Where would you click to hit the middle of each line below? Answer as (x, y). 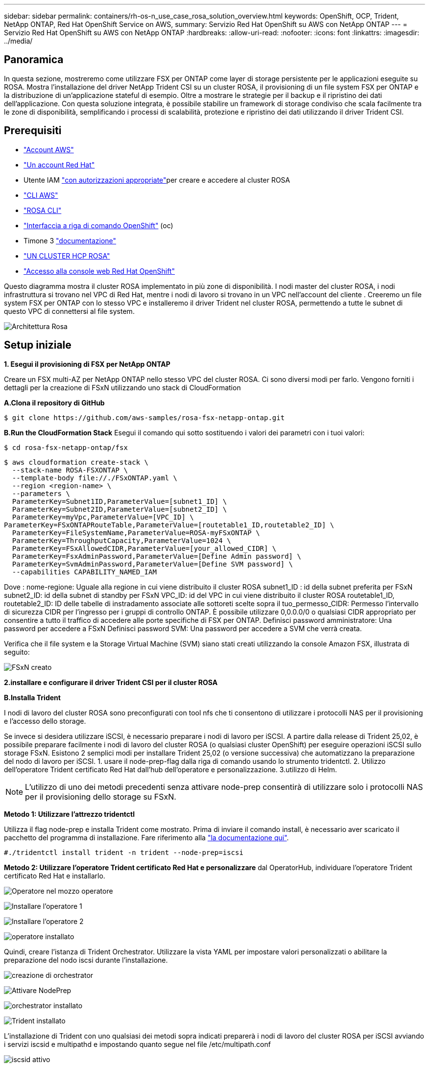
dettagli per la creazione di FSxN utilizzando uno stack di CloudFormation (122, 387)
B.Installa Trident (32, 697)
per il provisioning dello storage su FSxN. (101, 796)
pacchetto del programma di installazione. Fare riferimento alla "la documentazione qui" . (146, 837)
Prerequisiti (33, 131)
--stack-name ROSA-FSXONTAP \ (70, 470)
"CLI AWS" (41, 195)
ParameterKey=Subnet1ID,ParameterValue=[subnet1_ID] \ (119, 501)
